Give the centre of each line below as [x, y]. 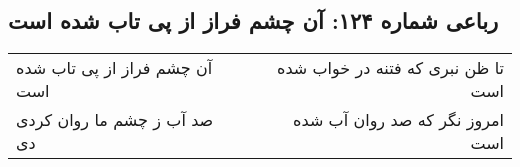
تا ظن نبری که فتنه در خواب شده [390, 68]
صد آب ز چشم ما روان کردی [115, 120]
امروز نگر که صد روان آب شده [398, 120]
